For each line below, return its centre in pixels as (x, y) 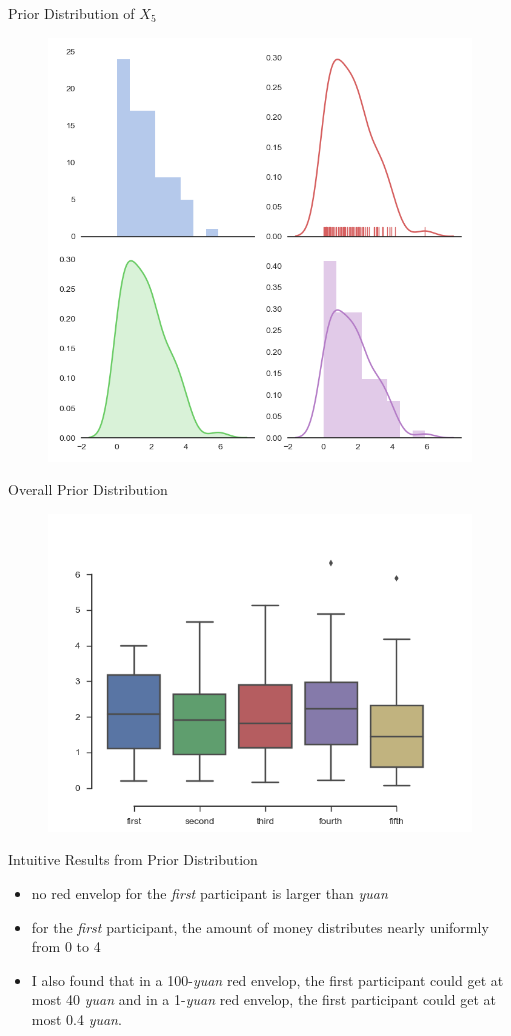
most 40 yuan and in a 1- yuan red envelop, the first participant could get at (264, 999)
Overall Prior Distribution (88, 489)
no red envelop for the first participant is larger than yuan (209, 892)
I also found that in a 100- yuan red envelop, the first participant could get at (267, 979)
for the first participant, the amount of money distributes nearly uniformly (260, 926)
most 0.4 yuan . (76, 1018)
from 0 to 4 (66, 946)
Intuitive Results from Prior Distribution (133, 859)
